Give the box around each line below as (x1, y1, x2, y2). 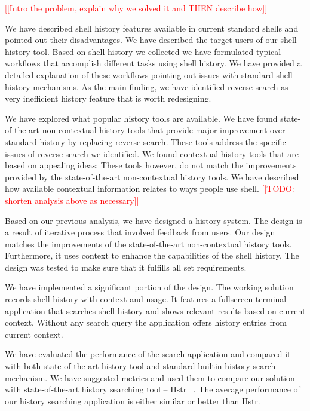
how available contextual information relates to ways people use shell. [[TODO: (5, 182, 294, 195)
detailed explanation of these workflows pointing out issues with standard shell (5, 68, 293, 81)
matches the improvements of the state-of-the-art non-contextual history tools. (5, 237, 292, 250)
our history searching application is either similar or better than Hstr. (5, 394, 260, 407)
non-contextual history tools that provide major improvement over (42, 124, 286, 136)
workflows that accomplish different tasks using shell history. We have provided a (5, 57, 302, 69)
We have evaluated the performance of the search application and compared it (5, 348, 291, 360)
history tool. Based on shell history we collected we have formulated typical (5, 45, 281, 57)
